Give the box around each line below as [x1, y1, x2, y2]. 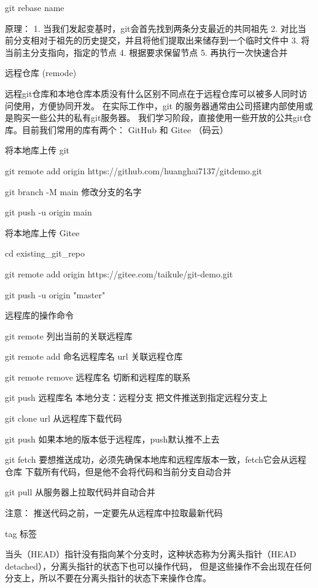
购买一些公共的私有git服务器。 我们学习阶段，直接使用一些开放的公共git [13, 111, 303, 124]
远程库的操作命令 [5, 309, 74, 322]
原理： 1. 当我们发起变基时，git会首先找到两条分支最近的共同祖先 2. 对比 [5, 21, 298, 34]
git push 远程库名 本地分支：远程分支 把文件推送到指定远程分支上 [5, 391, 268, 404]
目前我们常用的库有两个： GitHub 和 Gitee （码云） [21, 123, 228, 136]
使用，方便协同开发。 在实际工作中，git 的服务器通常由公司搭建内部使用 [13, 99, 304, 112]
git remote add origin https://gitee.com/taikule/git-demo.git [5, 267, 233, 280]
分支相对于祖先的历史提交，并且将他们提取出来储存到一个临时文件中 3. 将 [13, 34, 310, 47]
